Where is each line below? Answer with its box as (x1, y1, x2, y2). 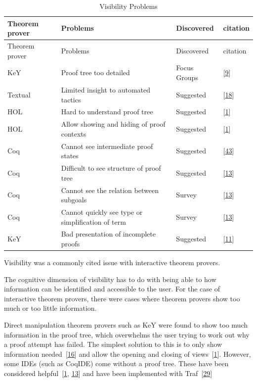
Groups (176, 72, 198, 83)
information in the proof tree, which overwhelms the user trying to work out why (4, 329, 250, 339)
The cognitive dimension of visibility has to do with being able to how (4, 274, 216, 284)
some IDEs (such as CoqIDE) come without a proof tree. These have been (4, 358, 229, 369)
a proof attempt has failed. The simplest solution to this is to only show (4, 339, 222, 349)
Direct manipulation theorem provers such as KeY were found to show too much (4, 320, 248, 330)
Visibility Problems (99, 1, 158, 11)
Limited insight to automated (61, 84, 151, 95)
